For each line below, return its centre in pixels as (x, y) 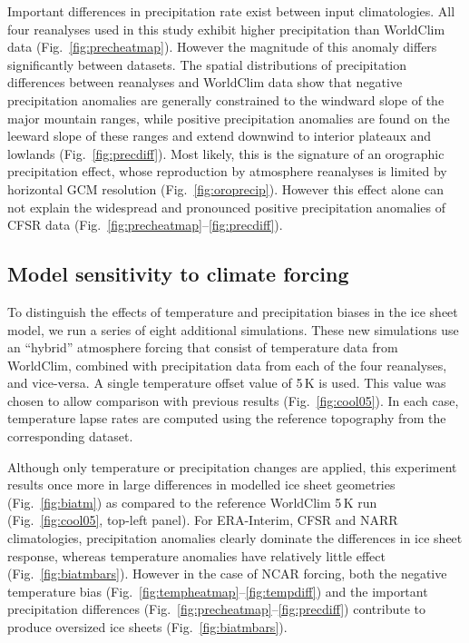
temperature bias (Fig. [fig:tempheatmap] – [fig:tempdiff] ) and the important (218, 591)
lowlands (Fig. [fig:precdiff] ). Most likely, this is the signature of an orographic (226, 153)
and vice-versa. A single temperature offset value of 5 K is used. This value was (227, 383)
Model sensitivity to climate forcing (178, 274)
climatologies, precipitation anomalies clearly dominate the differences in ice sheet (235, 538)
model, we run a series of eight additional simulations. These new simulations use (233, 329)
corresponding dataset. (70, 436)
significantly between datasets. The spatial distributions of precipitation (207, 64)
